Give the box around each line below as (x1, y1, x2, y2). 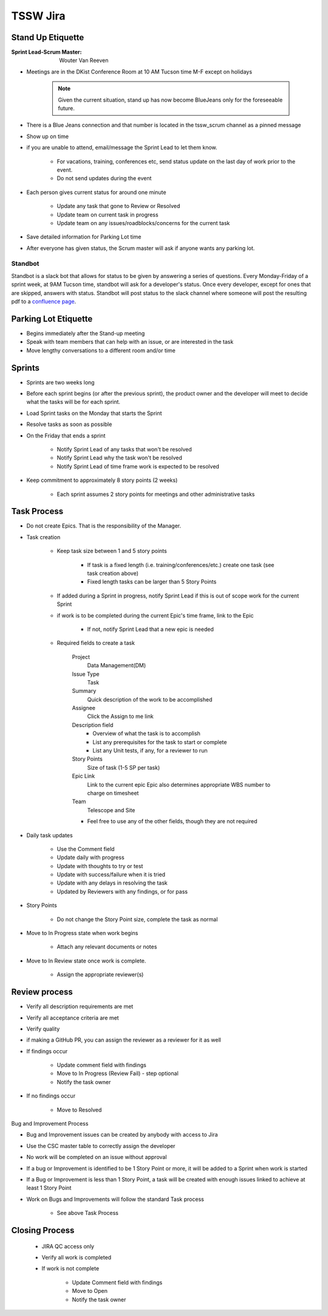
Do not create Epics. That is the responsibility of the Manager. (26, 522, 182, 529)
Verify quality (26, 1025, 60, 1032)
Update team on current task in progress (56, 211, 159, 218)
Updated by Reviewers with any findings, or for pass (56, 888, 188, 895)
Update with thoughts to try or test (56, 862, 143, 869)
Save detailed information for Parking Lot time (26, 233, 142, 240)
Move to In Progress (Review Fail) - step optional (56, 1070, 179, 1077)
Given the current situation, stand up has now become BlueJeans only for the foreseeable (58, 96, 283, 103)
